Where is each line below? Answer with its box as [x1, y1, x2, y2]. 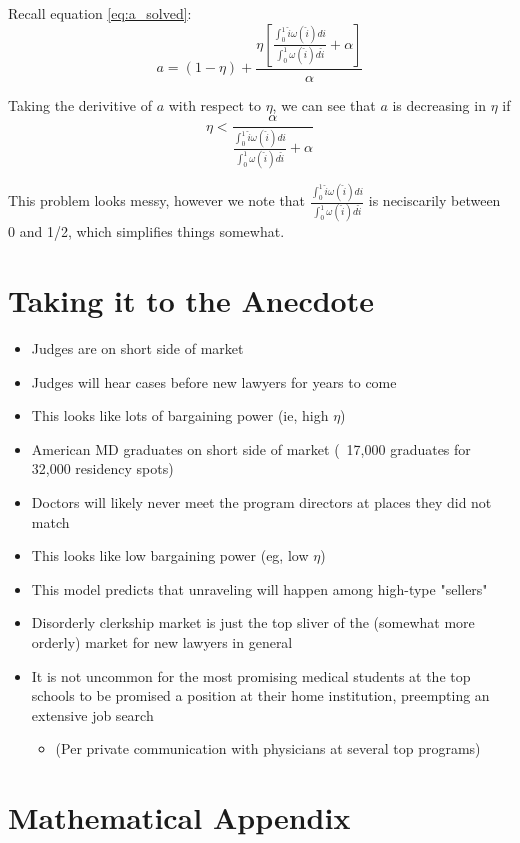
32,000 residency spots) [31, 458, 174, 479]
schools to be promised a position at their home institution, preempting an [31, 685, 490, 706]
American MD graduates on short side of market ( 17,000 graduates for [31, 438, 471, 459]
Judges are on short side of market [31, 338, 244, 359]
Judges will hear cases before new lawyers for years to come [31, 371, 397, 392]
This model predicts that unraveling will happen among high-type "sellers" [31, 578, 488, 599]
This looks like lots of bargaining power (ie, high [31, 405, 329, 426]
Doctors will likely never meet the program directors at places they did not [31, 492, 492, 513]
